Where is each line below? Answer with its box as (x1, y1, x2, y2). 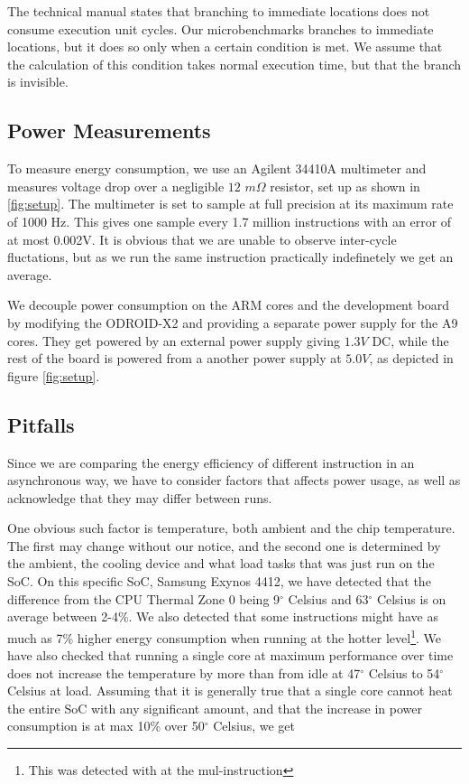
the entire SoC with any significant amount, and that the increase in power (7, 698, 422, 717)
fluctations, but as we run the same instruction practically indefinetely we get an (7, 247, 454, 266)
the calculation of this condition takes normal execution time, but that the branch (7, 54, 462, 73)
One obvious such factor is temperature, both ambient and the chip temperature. (7, 518, 455, 537)
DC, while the (372, 331, 449, 350)
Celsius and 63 (288, 589, 369, 608)
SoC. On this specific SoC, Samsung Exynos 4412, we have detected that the (7, 572, 431, 591)
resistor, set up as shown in (270, 176, 420, 195)
